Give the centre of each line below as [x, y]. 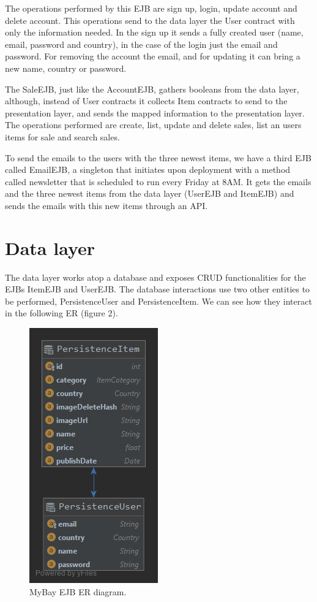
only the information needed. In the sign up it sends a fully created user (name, [154, 32]
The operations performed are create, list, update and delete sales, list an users [153, 125]
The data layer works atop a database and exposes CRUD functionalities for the [155, 277]
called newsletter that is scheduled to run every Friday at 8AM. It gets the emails [158, 181]
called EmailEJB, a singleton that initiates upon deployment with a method [148, 170]
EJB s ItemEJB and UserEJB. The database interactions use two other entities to [158, 289]
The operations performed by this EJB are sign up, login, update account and [151, 8]
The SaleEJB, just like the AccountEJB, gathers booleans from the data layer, [152, 89]
